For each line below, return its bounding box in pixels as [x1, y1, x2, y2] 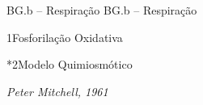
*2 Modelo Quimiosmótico [6, 56, 133, 73]
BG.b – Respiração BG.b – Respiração [6, 2, 197, 18]
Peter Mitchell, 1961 [6, 82, 108, 99]
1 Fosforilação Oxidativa [6, 28, 123, 45]
